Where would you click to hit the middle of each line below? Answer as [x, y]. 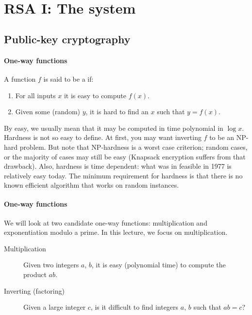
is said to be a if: [68, 79]
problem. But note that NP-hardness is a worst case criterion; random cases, [134, 147]
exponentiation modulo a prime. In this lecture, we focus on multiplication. [116, 232]
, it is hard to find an [117, 112]
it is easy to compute [95, 95]
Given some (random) [48, 112]
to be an [222, 137]
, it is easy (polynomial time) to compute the [159, 265]
